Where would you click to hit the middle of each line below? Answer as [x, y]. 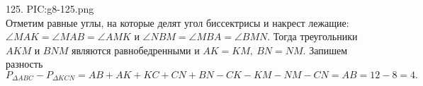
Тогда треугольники [315, 36]
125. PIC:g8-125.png [50, 8]
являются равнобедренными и [135, 50]
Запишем [328, 50]
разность [24, 64]
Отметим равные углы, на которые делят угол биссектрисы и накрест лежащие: [177, 22]
